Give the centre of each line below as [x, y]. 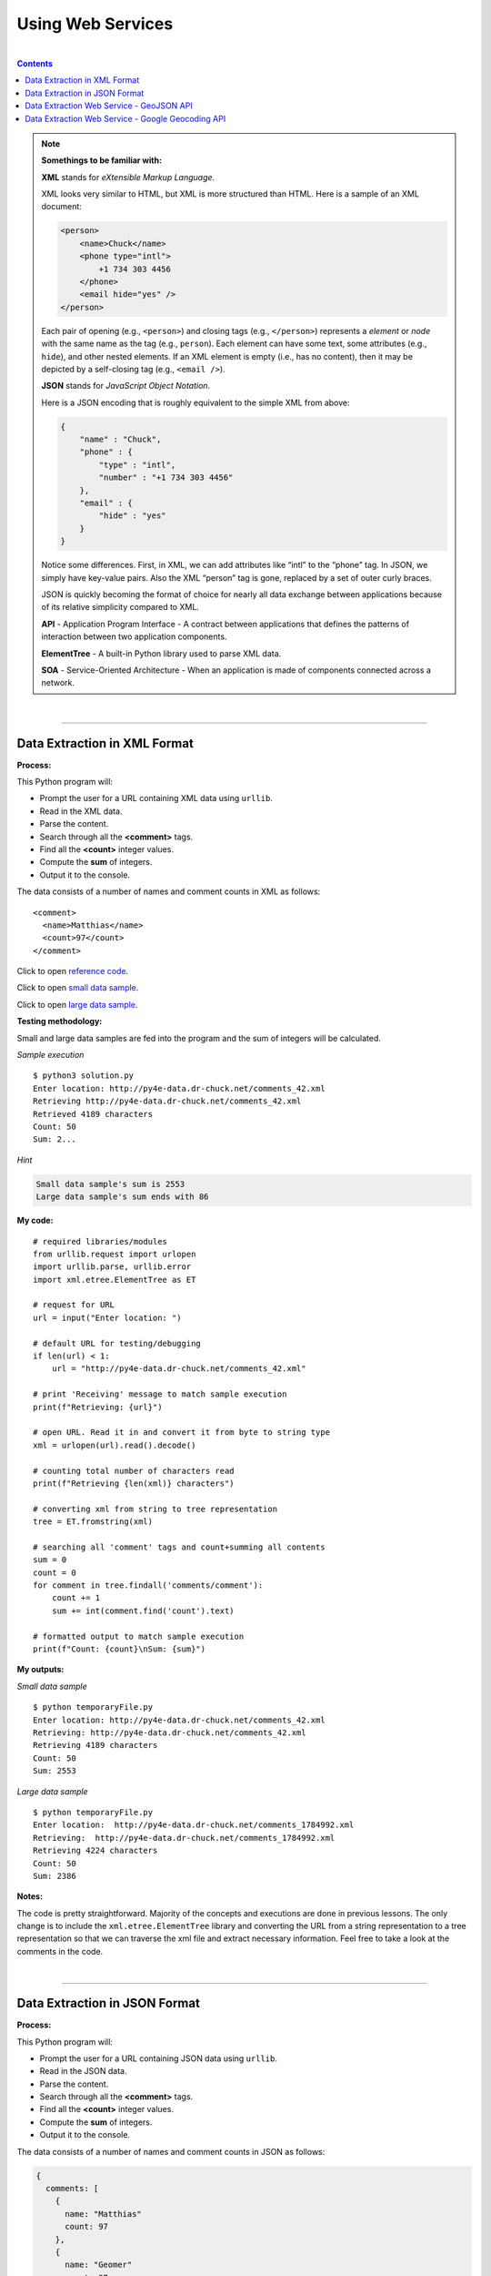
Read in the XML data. [81, 811]
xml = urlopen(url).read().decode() [115, 1445]
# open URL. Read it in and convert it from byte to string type [182, 1433]
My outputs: [40, 1670]
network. [58, 683]
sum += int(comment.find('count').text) [143, 1610]
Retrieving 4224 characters [95, 1851]
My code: [35, 1221]
